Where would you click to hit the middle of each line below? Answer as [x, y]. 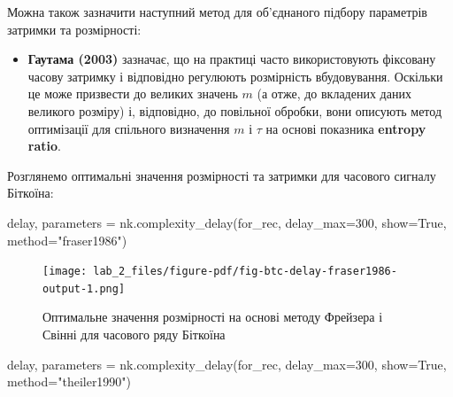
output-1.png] [84, 288]
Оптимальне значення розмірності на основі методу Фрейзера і [213, 317]
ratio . [44, 146]
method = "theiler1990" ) [69, 381]
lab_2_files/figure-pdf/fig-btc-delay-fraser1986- [245, 272]
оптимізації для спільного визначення [129, 128]
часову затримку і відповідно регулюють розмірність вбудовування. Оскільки [235, 76]
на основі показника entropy [346, 128]
